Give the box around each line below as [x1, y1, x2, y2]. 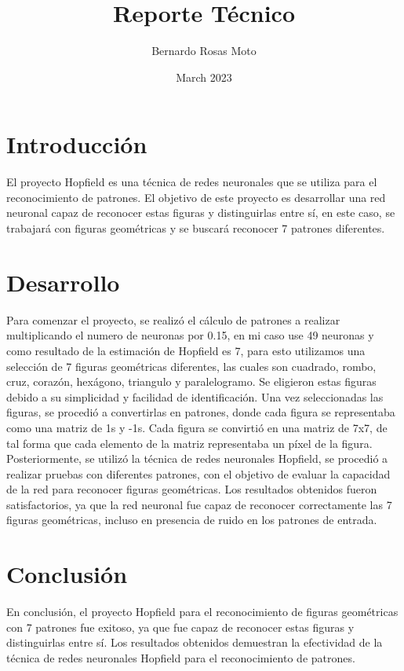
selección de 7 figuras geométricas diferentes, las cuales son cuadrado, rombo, [6, 357, 377, 374]
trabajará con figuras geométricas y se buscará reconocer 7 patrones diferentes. [6, 220, 385, 236]
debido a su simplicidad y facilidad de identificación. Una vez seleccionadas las [6, 388, 384, 405]
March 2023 [176, 68, 232, 85]
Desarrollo [6, 266, 120, 298]
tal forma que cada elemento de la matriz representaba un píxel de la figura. [6, 434, 373, 451]
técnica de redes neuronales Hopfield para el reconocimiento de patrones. [6, 649, 355, 665]
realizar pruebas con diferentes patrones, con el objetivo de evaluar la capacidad [6, 465, 391, 482]
